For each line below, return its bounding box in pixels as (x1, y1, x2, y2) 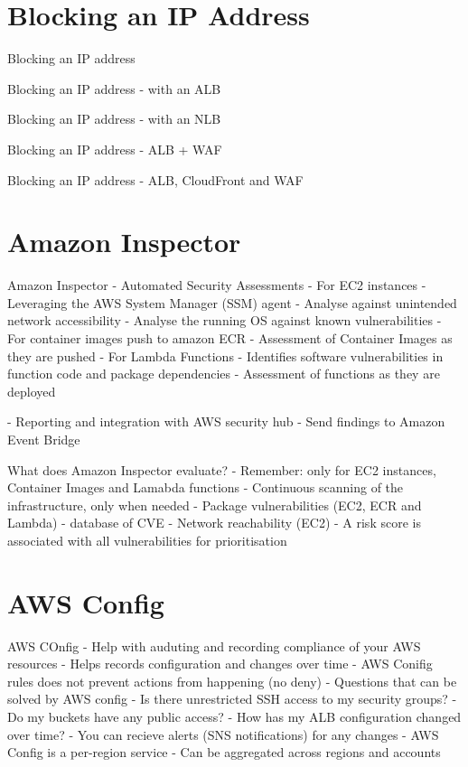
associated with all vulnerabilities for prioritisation (7, 530, 287, 549)
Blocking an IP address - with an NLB (7, 109, 221, 128)
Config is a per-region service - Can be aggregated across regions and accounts (7, 743, 441, 762)
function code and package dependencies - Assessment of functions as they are (7, 364, 440, 383)
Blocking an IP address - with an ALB (7, 79, 221, 98)
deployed (7, 381, 56, 400)
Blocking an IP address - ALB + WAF (7, 139, 222, 158)
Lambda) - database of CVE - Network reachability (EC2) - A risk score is (7, 513, 421, 532)
